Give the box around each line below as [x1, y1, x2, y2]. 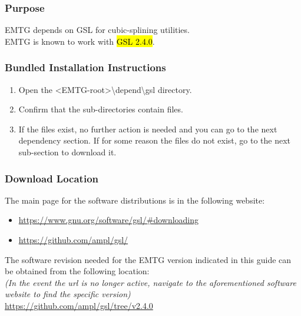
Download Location [5, 171, 98, 185]
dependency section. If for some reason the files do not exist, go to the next [18, 134, 291, 147]
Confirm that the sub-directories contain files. [18, 103, 183, 115]
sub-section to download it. [18, 146, 117, 158]
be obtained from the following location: [5, 265, 150, 277]
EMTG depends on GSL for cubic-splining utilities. [5, 24, 190, 36]
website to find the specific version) [5, 288, 131, 300]
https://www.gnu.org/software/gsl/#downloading [18, 214, 199, 226]
